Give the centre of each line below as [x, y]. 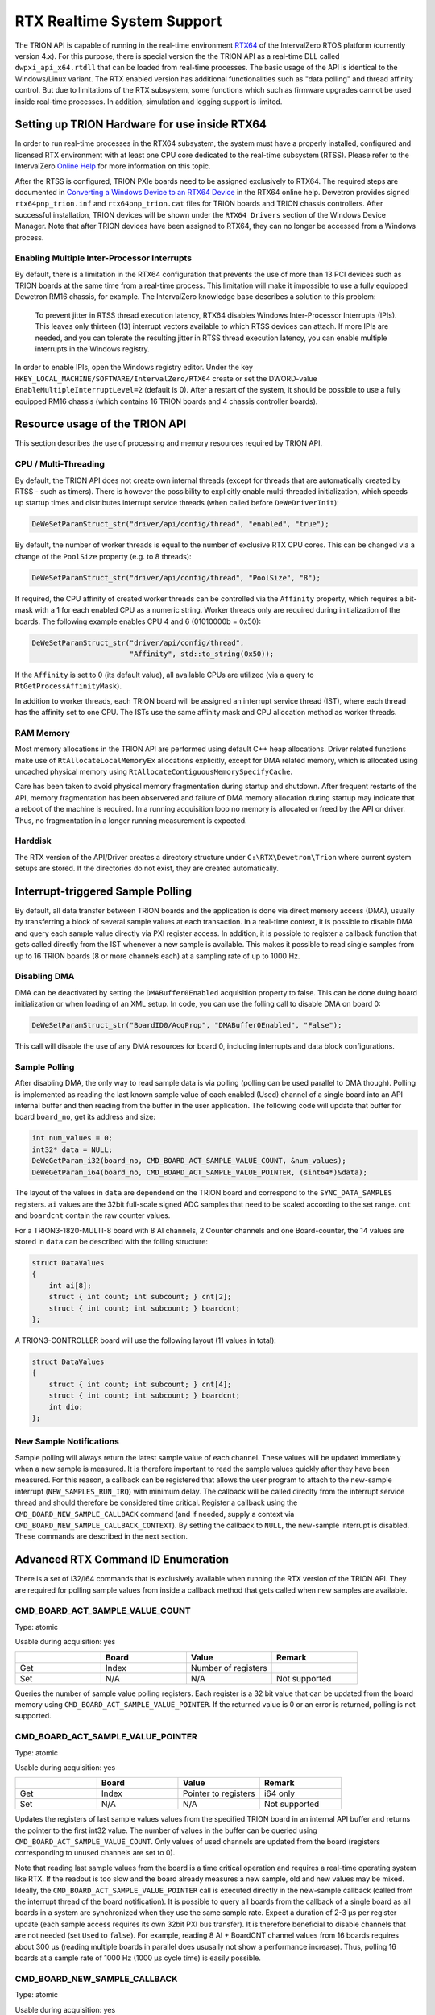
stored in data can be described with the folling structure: [112, 1242]
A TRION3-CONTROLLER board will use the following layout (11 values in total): [146, 1340]
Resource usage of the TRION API [101, 424]
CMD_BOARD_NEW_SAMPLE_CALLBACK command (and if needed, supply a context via [155, 1514]
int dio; [66, 1407]
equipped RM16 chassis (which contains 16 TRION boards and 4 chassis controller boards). [166, 401]
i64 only [280, 1793]
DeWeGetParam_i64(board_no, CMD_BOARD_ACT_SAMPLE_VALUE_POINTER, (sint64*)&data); [200, 1172]
